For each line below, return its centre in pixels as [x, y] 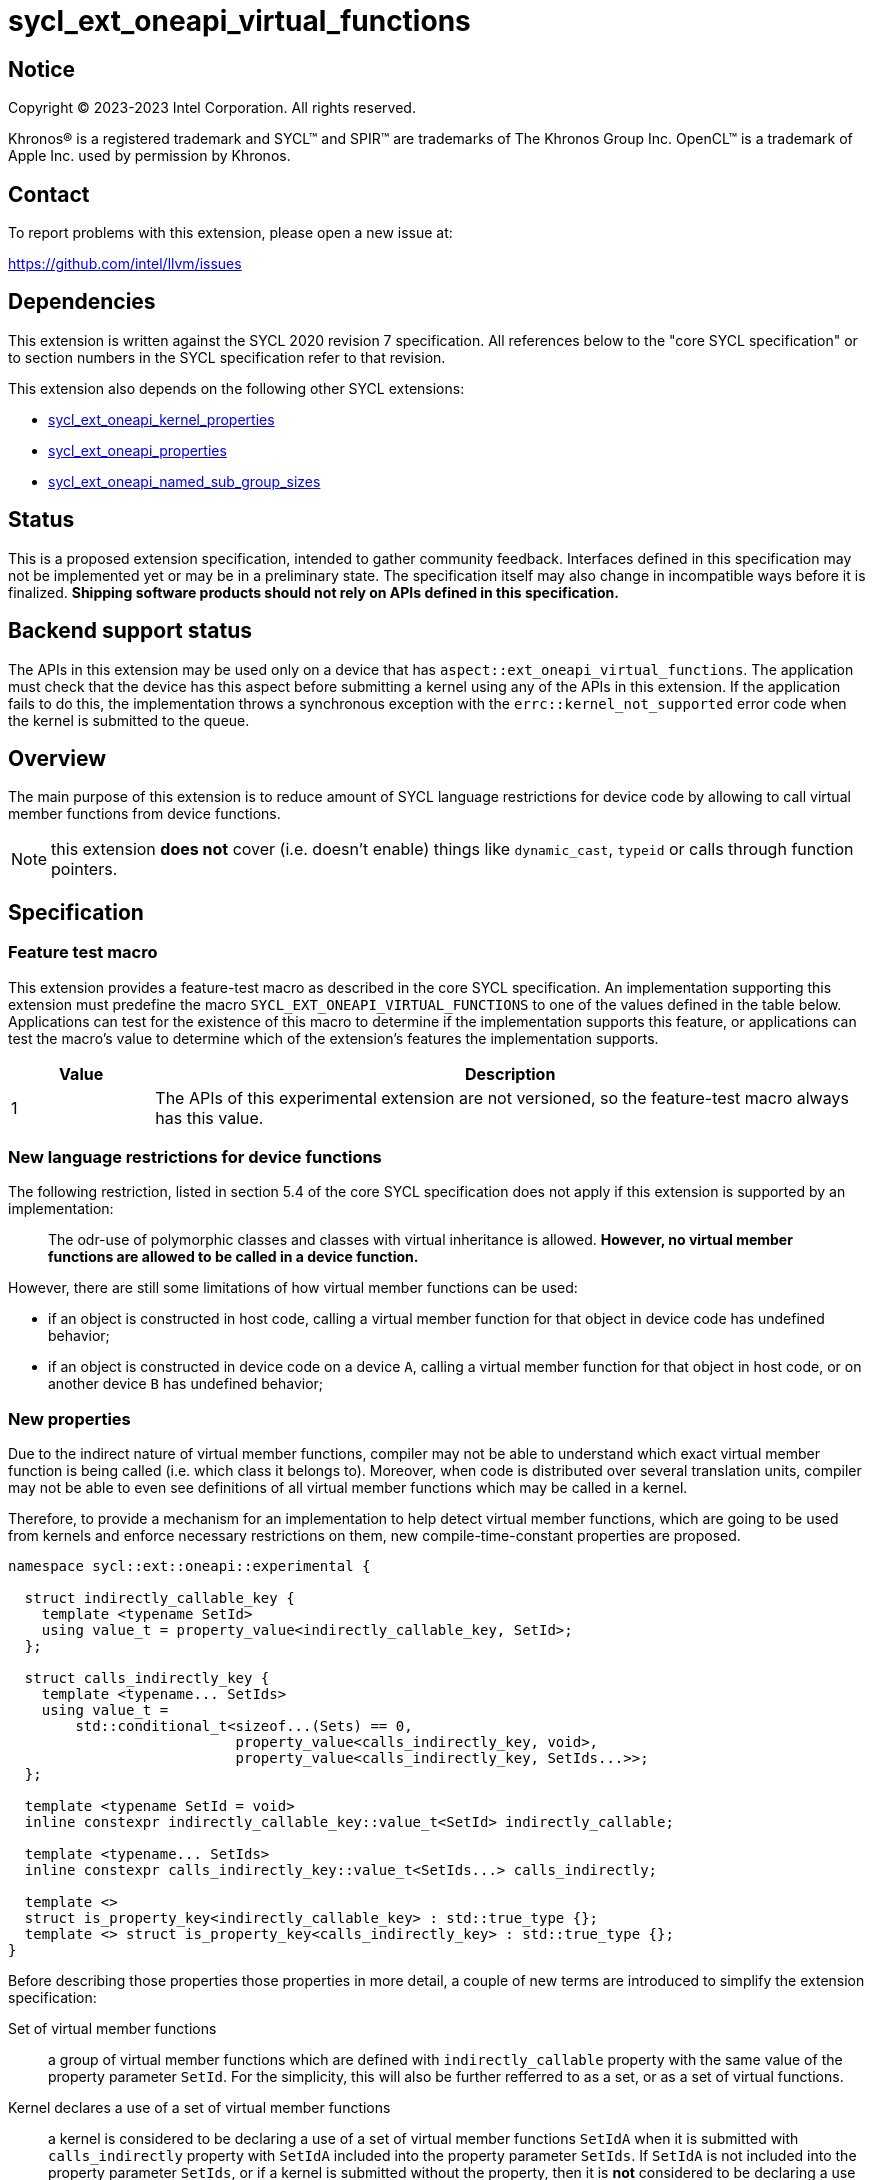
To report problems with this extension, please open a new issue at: [230, 233]
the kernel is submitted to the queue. [129, 720]
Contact [49, 194]
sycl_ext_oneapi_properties [137, 450]
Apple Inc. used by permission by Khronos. [149, 156]
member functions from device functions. [144, 814]
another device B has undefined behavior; [186, 1384]
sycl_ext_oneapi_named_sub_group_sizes [184, 481]
